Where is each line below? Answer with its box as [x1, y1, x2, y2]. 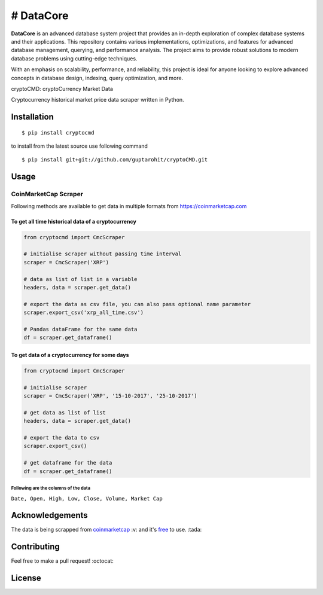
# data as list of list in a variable [23, 276, 138, 282]
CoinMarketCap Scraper [11, 190, 84, 199]
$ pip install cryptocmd [22, 129, 95, 136]
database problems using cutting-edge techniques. [11, 54, 138, 62]
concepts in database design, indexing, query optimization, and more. [11, 74, 184, 81]
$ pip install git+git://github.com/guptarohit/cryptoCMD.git [22, 156, 208, 163]
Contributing [11, 542, 60, 552]
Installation [11, 112, 54, 122]
